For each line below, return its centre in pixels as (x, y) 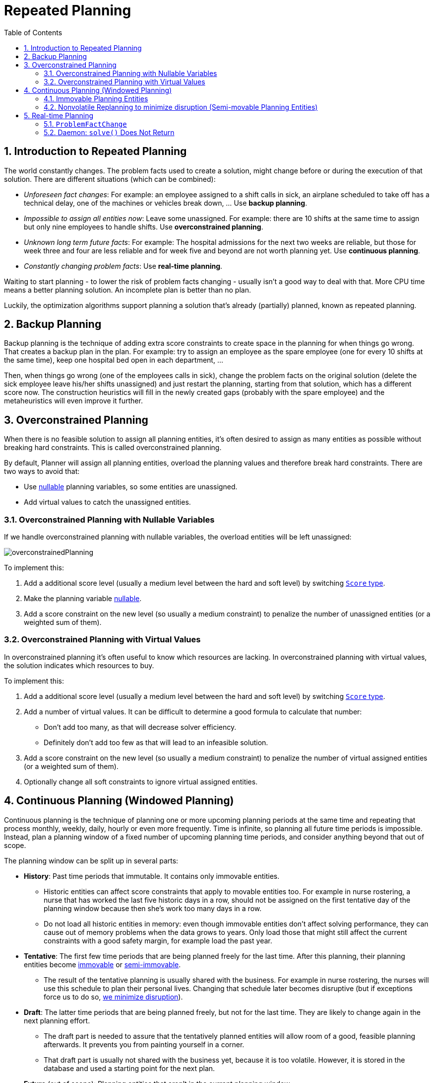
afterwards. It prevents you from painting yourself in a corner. (144, 1044)
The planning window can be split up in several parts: (91, 860)
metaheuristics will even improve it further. (73, 401)
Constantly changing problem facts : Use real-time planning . (123, 266)
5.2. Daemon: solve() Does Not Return (109, 132)
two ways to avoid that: (42, 471)
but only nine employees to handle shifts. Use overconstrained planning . (144, 227)
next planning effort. (57, 1020)
